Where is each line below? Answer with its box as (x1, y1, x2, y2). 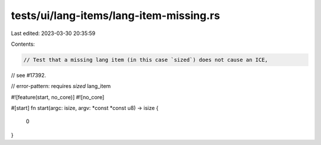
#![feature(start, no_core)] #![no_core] (11, 93, 105, 100)
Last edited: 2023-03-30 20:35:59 (11, 30, 96, 37)
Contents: (11, 40, 35, 48)
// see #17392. (11, 71, 46, 78)
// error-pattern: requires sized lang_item (11, 83, 111, 90)
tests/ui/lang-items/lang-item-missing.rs (11, 9, 220, 22)
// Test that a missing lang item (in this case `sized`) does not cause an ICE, (23, 56, 269, 63)
